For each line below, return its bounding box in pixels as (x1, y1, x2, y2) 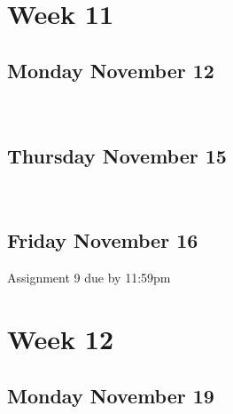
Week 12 (7, 320, 114, 356)
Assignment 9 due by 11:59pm (7, 268, 171, 287)
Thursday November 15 (7, 141, 227, 169)
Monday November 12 (7, 56, 214, 84)
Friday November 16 (7, 227, 198, 254)
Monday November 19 (7, 381, 214, 409)
